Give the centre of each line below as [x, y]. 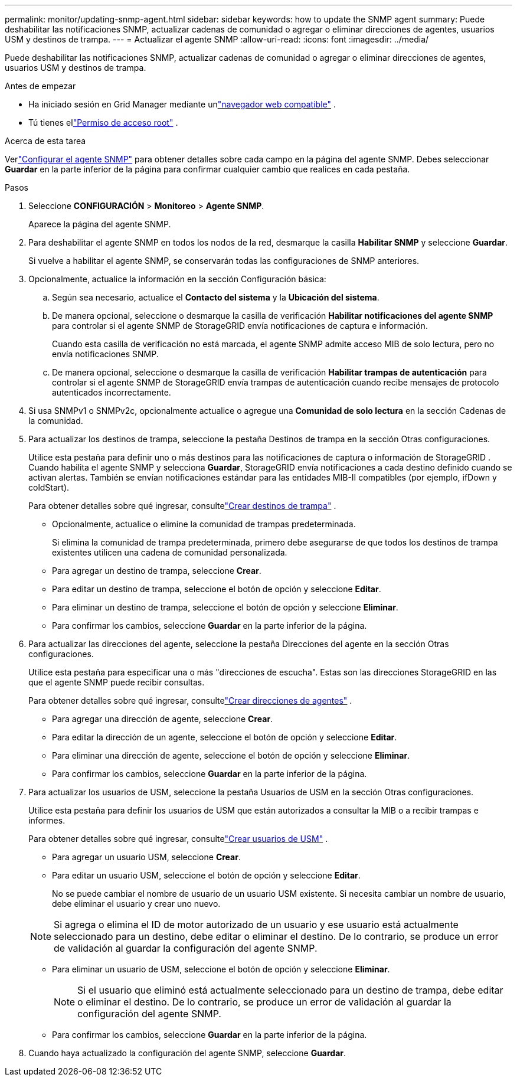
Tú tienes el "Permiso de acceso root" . [103, 123]
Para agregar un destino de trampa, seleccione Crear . [157, 571]
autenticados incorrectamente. [112, 392]
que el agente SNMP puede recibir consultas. [117, 682]
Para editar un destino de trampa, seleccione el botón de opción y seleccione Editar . [217, 589]
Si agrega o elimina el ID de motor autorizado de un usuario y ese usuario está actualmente [256, 925]
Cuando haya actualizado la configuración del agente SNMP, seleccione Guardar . [187, 1053]
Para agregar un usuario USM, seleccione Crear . [146, 857]
